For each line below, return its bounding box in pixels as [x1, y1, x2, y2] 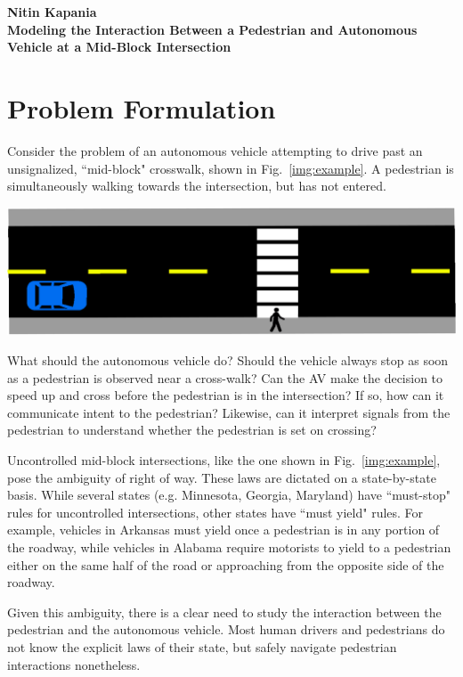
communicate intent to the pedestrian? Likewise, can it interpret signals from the [7, 403, 451, 421]
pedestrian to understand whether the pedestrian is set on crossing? [7, 420, 377, 439]
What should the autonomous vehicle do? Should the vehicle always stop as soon [7, 351, 449, 369]
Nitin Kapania [7, 3, 97, 20]
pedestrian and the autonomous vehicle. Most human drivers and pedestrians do [7, 620, 445, 639]
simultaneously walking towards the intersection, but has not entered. [7, 176, 386, 195]
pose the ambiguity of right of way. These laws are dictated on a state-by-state [7, 468, 436, 486]
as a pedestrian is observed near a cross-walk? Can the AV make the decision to [7, 368, 443, 387]
